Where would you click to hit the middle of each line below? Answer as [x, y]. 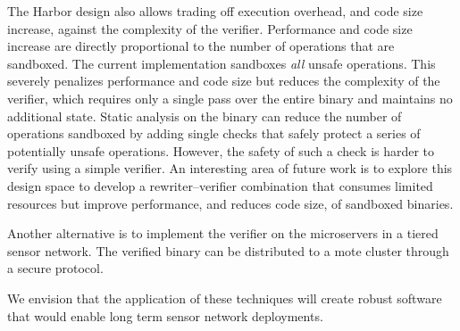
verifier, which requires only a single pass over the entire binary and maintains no [230, 98]
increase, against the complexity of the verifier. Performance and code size [210, 28]
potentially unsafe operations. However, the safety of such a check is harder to [221, 150]
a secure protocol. [55, 268]
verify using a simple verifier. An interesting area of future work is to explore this [230, 168]
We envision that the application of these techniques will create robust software [225, 298]
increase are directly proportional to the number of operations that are [201, 46]
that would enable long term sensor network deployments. [165, 315]
